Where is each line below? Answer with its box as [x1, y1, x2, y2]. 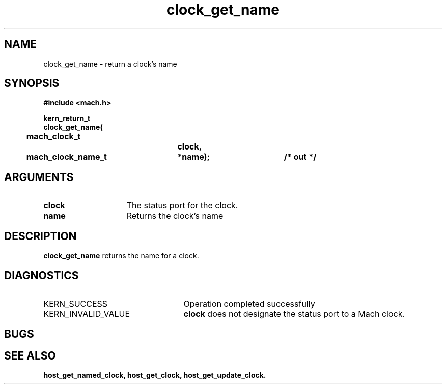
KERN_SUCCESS [43, 298, 108, 309]
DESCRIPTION [4, 229, 77, 243]
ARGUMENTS [4, 170, 74, 184]
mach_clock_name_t [26, 152, 107, 162]
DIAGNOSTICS [4, 268, 79, 282]
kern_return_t [43, 114, 91, 123]
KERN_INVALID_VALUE [43, 308, 130, 319]
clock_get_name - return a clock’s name [43, 59, 177, 68]
